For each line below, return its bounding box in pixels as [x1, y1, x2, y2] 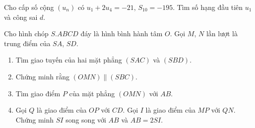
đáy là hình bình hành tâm [80, 28, 163, 39]
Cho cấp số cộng [4, 2, 54, 12]
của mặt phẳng [69, 88, 115, 98]
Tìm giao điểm [15, 88, 61, 98]
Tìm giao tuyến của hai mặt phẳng [15, 55, 122, 65]
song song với [65, 114, 106, 125]
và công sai [4, 11, 38, 22]
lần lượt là [206, 28, 238, 39]
